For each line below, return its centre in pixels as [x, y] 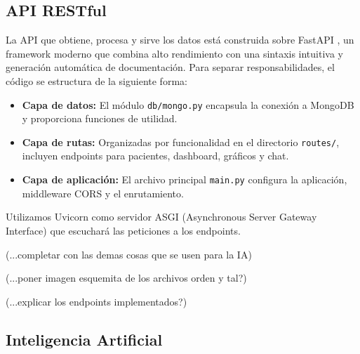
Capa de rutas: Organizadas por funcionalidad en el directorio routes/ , [181, 142]
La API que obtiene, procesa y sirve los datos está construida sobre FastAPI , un [180, 40]
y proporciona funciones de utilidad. [100, 118]
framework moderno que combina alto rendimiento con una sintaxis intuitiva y [174, 53]
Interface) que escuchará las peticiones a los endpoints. [123, 230]
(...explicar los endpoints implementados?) [96, 301]
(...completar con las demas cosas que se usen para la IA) [129, 254]
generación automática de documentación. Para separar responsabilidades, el [170, 67]
